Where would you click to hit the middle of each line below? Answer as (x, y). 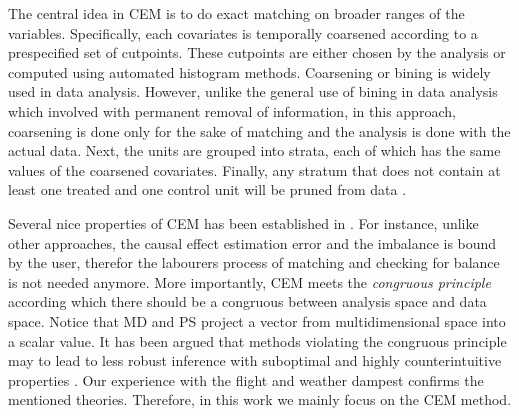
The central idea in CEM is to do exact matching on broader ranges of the (236, 13)
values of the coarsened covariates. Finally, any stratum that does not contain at (254, 169)
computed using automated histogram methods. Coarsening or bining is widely (249, 71)
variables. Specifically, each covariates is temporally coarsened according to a (243, 32)
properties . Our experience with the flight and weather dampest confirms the (246, 379)
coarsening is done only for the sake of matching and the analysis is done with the (259, 130)
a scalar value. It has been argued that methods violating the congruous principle (257, 340)
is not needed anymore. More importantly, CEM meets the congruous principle (249, 281)
